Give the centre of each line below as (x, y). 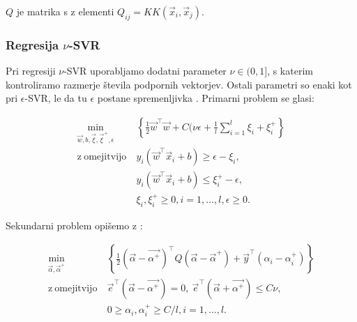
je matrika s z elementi (65, 11)
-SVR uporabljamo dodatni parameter (145, 71)
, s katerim (290, 71)
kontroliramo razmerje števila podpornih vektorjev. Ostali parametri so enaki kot (179, 84)
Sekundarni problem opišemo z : (74, 225)
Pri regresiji (31, 71)
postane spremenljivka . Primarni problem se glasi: (206, 98)
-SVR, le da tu (56, 98)
